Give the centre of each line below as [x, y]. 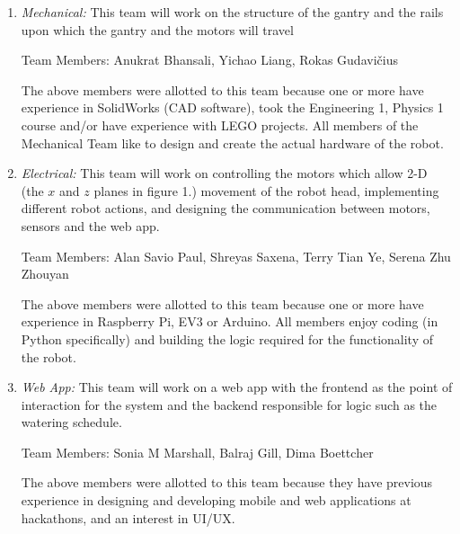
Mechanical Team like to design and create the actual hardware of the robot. [232, 142]
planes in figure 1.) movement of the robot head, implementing [266, 190]
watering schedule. [71, 422]
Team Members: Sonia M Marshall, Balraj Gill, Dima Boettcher [197, 452]
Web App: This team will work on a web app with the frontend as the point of [237, 387]
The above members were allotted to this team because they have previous [227, 482]
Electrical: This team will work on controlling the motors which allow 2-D [224, 173]
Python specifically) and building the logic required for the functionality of [227, 338]
